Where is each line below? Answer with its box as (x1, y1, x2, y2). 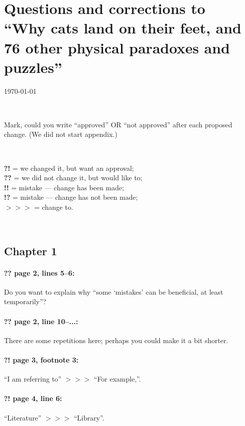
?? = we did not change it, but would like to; (4, 172, 142, 183)
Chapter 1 (4, 243, 57, 258)
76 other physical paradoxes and (4, 37, 230, 57)
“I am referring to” (4, 374, 62, 384)
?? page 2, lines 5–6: (4, 267, 75, 278)
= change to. (34, 202, 73, 212)
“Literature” (4, 412, 41, 423)
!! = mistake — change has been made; (4, 182, 124, 192)
